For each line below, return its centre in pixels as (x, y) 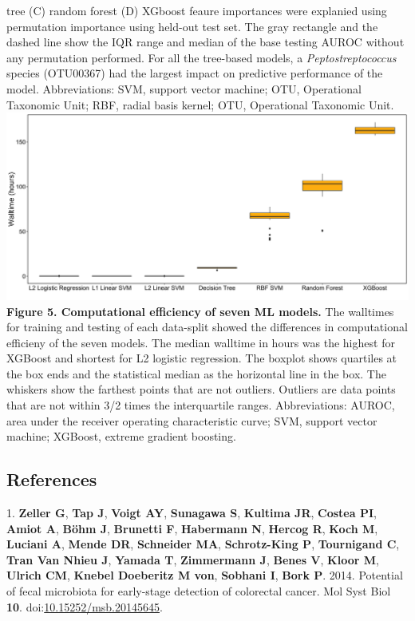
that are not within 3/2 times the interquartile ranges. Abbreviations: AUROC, (201, 405)
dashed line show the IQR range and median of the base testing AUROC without (206, 42)
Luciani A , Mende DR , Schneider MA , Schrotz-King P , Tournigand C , (203, 544)
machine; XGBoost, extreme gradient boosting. (121, 436)
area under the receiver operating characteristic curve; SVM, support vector (192, 420)
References (52, 479)
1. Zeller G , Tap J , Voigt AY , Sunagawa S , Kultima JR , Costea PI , (192, 513)
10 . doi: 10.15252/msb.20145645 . (85, 606)
